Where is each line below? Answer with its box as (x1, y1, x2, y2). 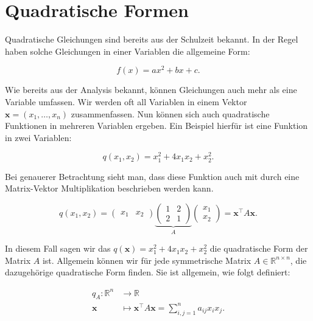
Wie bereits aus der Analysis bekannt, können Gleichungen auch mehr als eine (5, 83, 297, 96)
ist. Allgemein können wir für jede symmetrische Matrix (42, 254, 251, 266)
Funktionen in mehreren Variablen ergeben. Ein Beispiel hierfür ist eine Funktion (5, 119, 308, 132)
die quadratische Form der (209, 242, 308, 255)
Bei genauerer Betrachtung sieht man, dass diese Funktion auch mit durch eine (5, 170, 300, 182)
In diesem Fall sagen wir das (5, 242, 111, 255)
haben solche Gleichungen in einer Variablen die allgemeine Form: (5, 44, 250, 57)
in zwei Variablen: (5, 131, 72, 143)
